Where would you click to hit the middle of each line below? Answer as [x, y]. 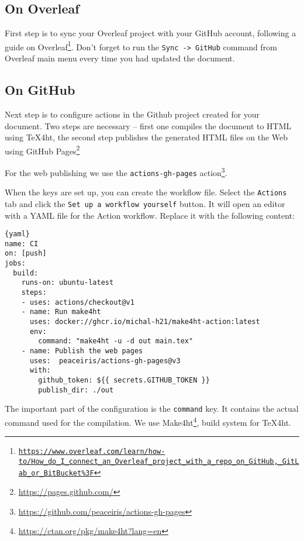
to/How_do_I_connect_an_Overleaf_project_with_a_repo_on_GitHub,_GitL [159, 461]
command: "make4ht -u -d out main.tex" [116, 341]
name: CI [22, 244]
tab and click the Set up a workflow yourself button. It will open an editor [145, 203]
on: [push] [26, 254]
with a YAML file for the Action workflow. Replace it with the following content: [150, 215]
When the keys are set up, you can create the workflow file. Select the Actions [146, 192]
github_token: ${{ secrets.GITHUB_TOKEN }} [124, 380]
